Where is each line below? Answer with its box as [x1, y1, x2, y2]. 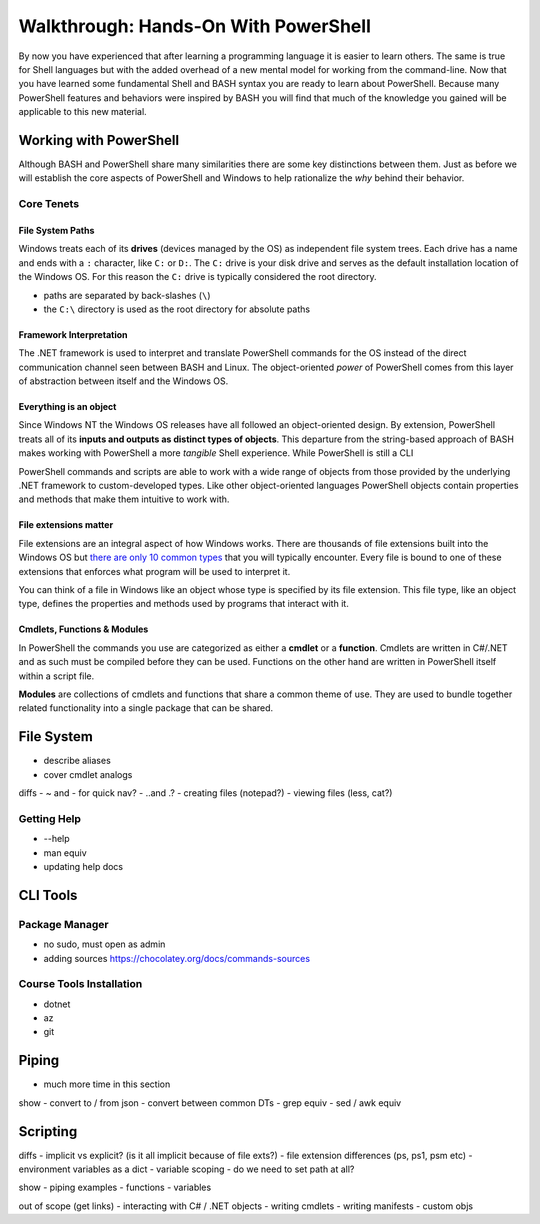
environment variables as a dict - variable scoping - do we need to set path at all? [18, 1163, 355, 1175]
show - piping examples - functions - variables [18, 1181, 212, 1194]
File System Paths [18, 224, 95, 236]
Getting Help [18, 811, 82, 825]
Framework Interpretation [18, 328, 129, 340]
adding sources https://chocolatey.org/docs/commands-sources [43, 952, 310, 964]
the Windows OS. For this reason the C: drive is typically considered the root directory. [18, 271, 377, 283]
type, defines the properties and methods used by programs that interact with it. [18, 598, 349, 610]
